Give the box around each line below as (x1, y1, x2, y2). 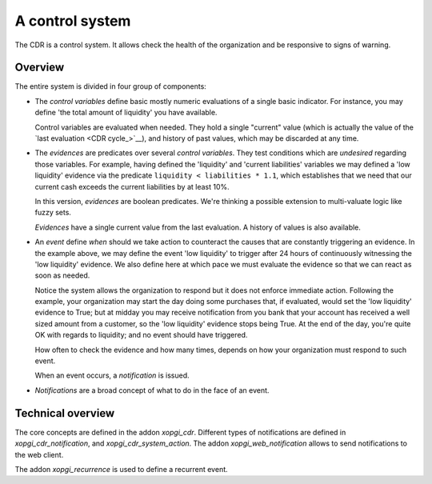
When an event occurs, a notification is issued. (34, 370, 190, 380)
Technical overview (14, 406, 115, 420)
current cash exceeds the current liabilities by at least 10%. (34, 182, 230, 191)
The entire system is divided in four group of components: (14, 82, 207, 91)
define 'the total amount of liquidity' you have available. (34, 108, 218, 118)
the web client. (14, 450, 64, 459)
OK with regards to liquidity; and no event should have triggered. (34, 330, 248, 340)
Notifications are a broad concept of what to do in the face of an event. (34, 385, 270, 395)
